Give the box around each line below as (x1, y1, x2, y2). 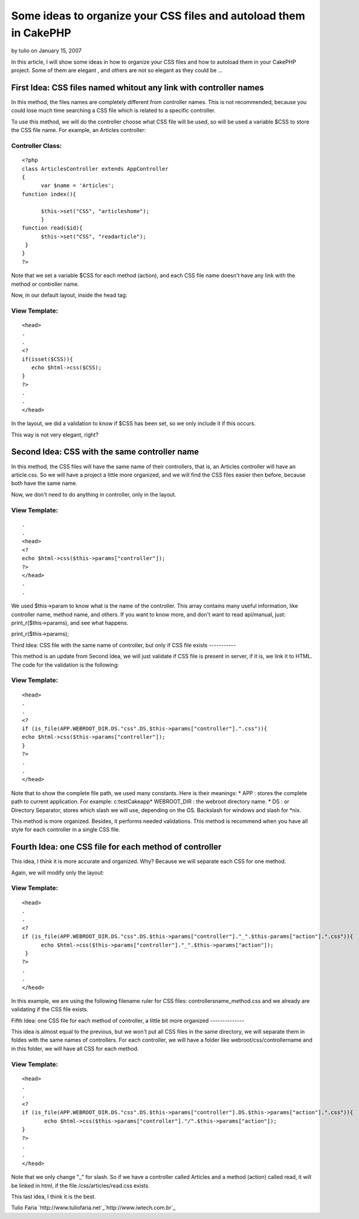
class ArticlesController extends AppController (22, 165, 169, 172)
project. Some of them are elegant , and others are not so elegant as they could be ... (11, 67, 223, 74)
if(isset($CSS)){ (22, 355, 73, 363)
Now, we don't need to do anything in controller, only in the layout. (11, 491, 176, 498)
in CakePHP (11, 26, 72, 39)
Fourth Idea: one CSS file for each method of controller (11, 842, 222, 852)
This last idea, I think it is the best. (11, 1193, 96, 1200)
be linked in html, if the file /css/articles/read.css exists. (11, 1181, 150, 1189)
